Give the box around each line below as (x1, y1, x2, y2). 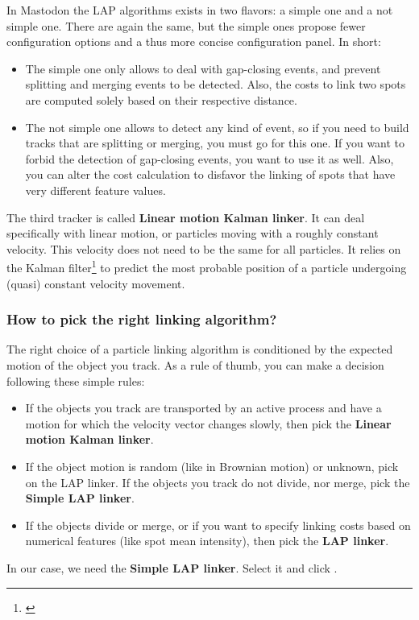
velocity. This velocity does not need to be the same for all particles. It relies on (6, 240, 401, 257)
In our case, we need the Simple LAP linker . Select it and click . (6, 559, 338, 576)
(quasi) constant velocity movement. (6, 275, 185, 291)
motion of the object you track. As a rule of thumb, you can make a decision (6, 356, 384, 373)
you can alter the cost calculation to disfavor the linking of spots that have (25, 166, 396, 183)
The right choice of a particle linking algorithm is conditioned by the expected (6, 341, 393, 358)
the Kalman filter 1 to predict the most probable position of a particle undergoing (6, 257, 407, 275)
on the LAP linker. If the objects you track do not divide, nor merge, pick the (25, 473, 410, 490)
